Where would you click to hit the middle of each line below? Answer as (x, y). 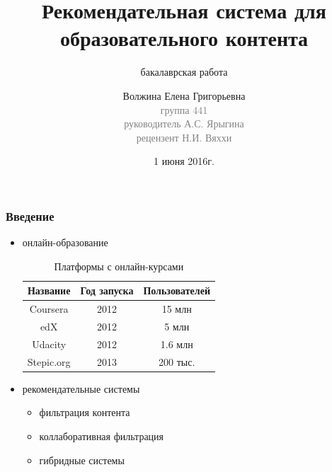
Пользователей (177, 290)
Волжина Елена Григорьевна (184, 95)
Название (49, 290)
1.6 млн (177, 344)
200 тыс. (177, 361)
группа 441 (184, 109)
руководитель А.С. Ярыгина (184, 123)
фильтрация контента (85, 412)
